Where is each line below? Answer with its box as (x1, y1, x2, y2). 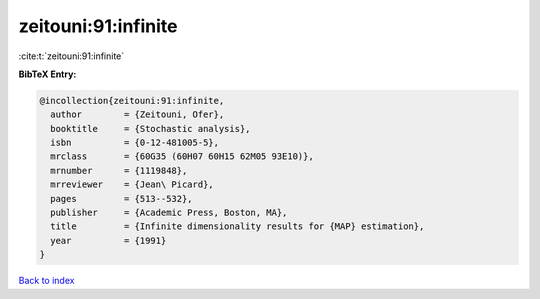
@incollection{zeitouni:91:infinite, (39, 95, 225, 106)
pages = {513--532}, (50, 193, 194, 204)
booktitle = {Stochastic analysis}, (50, 123, 251, 134)
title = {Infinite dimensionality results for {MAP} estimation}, (50, 221, 425, 232)
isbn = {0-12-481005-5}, (50, 137, 220, 149)
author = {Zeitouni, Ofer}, (50, 109, 225, 120)
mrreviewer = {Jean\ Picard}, (50, 179, 214, 190)
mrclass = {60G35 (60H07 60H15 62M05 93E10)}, (50, 151, 314, 162)
